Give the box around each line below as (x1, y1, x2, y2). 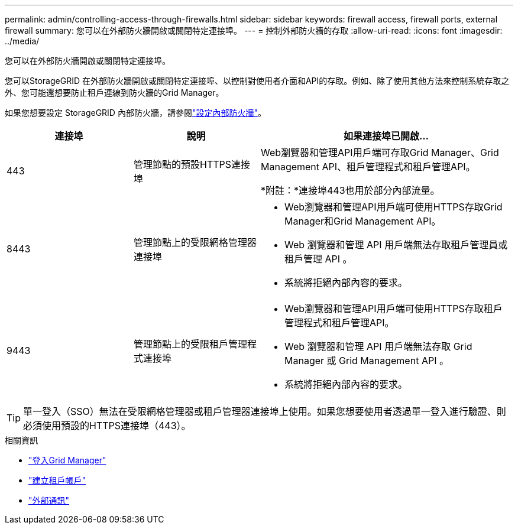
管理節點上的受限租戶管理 (134, 338, 248, 350)
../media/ (5, 36, 40, 46)
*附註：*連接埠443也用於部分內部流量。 (261, 184, 440, 196)
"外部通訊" (28, 495, 70, 505)
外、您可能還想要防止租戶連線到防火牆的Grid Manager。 (5, 87, 224, 98)
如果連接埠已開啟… (343, 130, 429, 142)
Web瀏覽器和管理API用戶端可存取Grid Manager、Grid (261, 147, 499, 158)
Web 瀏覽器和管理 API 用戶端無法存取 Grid (284, 340, 472, 352)
